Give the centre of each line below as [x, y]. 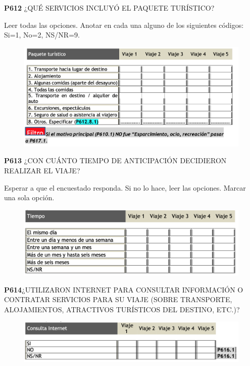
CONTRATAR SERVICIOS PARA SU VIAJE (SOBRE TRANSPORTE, [118, 299]
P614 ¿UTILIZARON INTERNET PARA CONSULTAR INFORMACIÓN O [124, 289]
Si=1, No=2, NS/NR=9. [42, 35]
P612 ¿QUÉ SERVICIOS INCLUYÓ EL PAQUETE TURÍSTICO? [109, 8]
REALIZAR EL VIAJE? [42, 170]
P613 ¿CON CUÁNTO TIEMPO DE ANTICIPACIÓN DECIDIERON [115, 160]
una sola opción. [29, 197]
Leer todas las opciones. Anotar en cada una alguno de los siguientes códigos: [124, 25]
